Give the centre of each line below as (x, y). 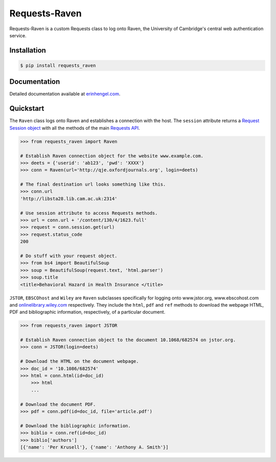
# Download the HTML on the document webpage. (79, 361)
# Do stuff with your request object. (69, 256)
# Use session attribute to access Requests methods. (89, 213)
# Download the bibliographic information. (76, 426)
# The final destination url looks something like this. (93, 184)
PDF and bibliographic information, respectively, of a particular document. (87, 312)
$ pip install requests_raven (58, 65)
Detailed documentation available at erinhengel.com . (65, 94)
